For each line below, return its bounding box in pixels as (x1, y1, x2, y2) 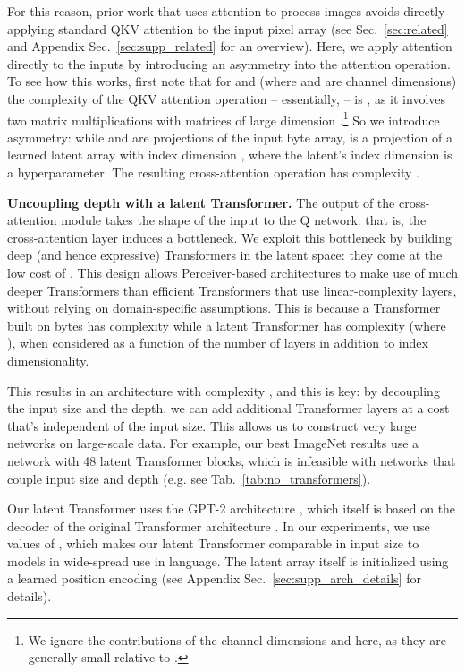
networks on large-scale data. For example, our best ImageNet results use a (7, 434, 419, 452)
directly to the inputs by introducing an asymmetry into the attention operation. (7, 54, 451, 73)
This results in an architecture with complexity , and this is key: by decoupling (7, 381, 440, 400)
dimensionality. (7, 350, 89, 369)
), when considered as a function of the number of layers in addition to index (7, 333, 428, 352)
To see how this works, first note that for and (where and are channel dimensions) (7, 72, 457, 90)
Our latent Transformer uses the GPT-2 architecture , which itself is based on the (7, 499, 456, 518)
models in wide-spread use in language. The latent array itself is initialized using (7, 551, 449, 570)
